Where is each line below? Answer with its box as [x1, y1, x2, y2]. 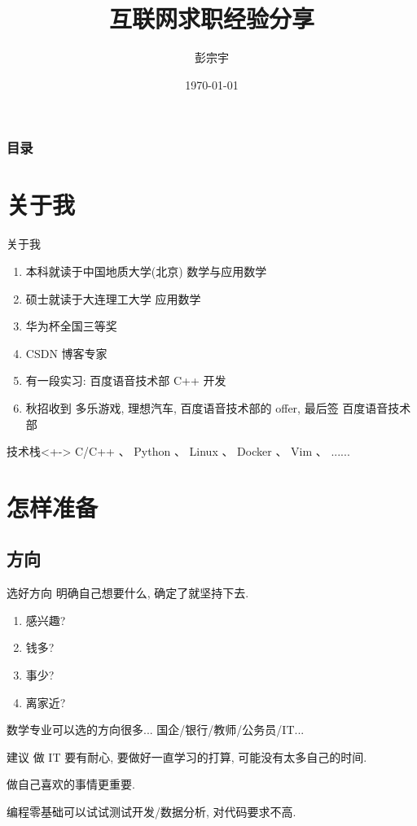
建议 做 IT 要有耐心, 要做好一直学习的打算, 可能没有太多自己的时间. [7, 748, 367, 765]
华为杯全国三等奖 [25, 317, 117, 334]
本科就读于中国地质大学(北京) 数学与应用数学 [25, 262, 267, 279]
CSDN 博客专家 [25, 344, 108, 361]
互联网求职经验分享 [108, 2, 314, 35]
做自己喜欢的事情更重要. [7, 776, 135, 793]
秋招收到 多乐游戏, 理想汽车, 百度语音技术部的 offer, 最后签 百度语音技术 [25, 399, 411, 416]
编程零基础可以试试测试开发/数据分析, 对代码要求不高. [7, 803, 296, 820]
